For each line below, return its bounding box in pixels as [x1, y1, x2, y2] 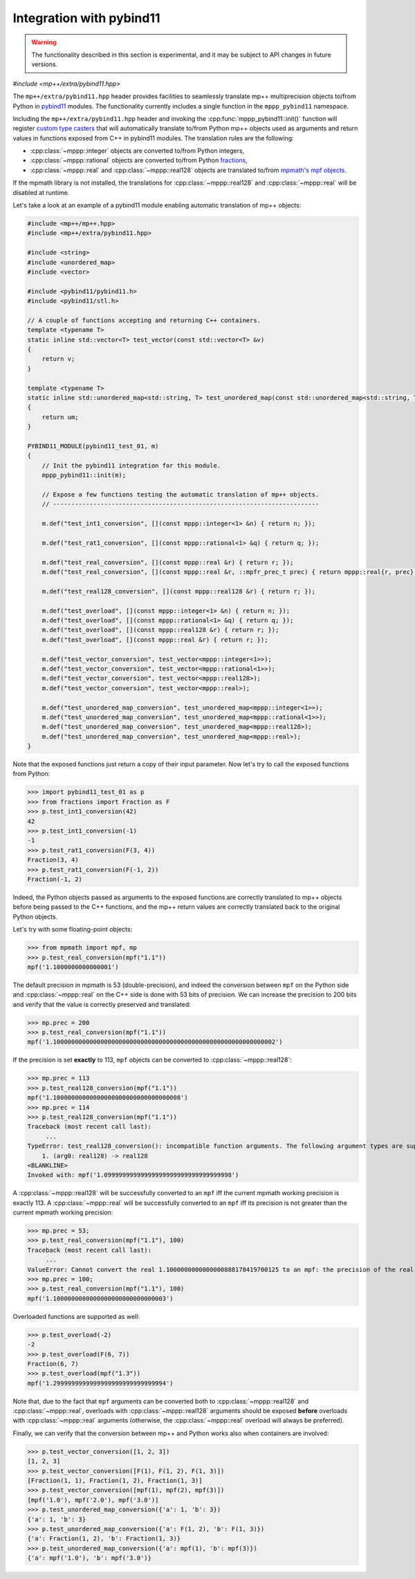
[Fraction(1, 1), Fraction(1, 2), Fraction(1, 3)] [27, 1477, 203, 1485]
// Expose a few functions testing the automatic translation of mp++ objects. [41, 490, 320, 498]
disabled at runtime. [12, 188, 70, 196]
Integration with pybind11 [12, 10, 160, 26]
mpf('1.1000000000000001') [27, 963, 119, 971]
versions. [31, 60, 58, 68]
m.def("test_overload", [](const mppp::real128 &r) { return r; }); [41, 626, 279, 634]
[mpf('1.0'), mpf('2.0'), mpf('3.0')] [27, 1496, 159, 1504]
